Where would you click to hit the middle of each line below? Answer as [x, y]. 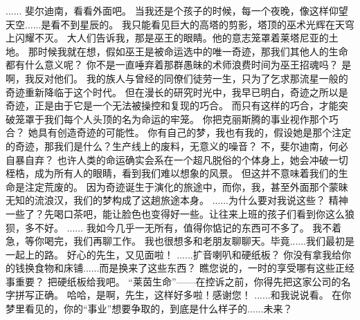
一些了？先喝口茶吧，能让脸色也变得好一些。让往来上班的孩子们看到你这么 [175, 213]
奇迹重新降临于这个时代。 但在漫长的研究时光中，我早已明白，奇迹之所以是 [177, 92]
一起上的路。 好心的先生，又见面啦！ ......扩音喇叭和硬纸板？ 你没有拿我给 [174, 254]
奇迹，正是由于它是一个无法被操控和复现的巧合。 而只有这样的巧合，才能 [172, 105]
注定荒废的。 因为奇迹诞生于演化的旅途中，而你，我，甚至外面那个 [177, 186]
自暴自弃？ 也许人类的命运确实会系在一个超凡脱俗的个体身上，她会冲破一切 [177, 159]
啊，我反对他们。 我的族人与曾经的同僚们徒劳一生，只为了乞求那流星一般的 [177, 78]
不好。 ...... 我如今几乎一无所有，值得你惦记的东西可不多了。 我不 [183, 227]
